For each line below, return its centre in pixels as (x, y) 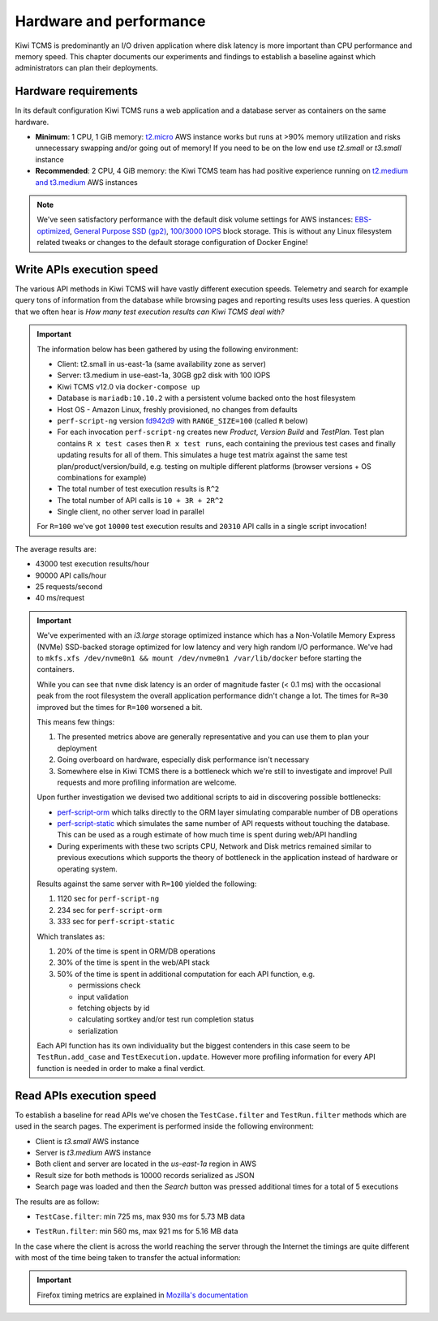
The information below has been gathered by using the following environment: (167, 349)
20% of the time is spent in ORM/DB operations (136, 951)
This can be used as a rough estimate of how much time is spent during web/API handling (207, 835)
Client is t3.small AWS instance (87, 1141)
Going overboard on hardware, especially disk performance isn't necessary (183, 759)
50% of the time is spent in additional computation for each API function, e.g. (186, 974)
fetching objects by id (114, 1008)
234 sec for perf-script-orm (109, 910)
